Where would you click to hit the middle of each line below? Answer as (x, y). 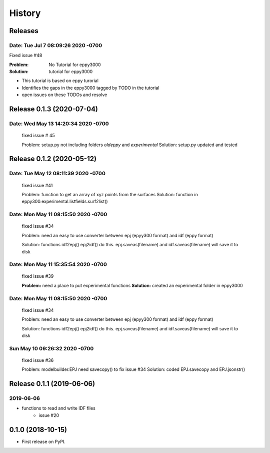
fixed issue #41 (37, 185)
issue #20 (49, 415)
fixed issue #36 (38, 360)
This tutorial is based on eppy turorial (60, 81)
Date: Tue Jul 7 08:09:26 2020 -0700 (56, 45)
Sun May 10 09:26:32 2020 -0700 (51, 348)
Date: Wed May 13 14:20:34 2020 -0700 (59, 124)
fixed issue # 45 (38, 136)
